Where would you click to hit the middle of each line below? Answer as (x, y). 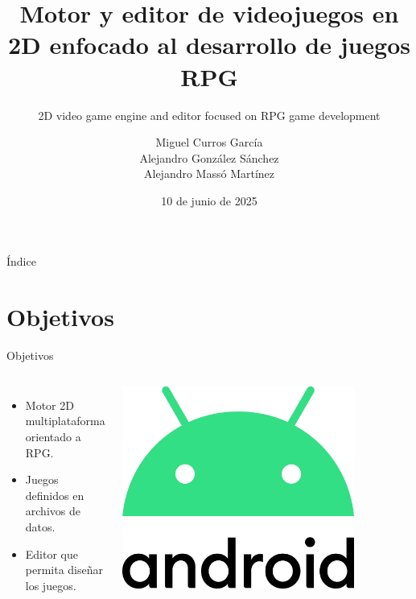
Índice (21, 261)
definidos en (55, 495)
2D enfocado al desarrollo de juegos (209, 45)
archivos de (53, 511)
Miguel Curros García (209, 142)
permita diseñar (64, 570)
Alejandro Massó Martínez (209, 174)
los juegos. (51, 585)
